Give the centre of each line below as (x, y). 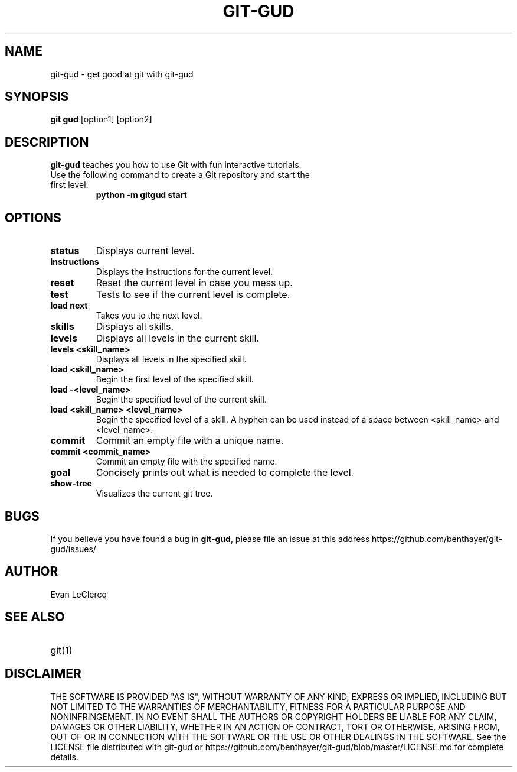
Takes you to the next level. (149, 316)
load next (69, 306)
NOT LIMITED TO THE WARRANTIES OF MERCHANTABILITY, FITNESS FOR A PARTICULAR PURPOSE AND (258, 706)
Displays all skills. (135, 327)
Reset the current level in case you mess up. (194, 283)
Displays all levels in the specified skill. (171, 359)
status (65, 251)
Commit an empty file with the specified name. (186, 462)
